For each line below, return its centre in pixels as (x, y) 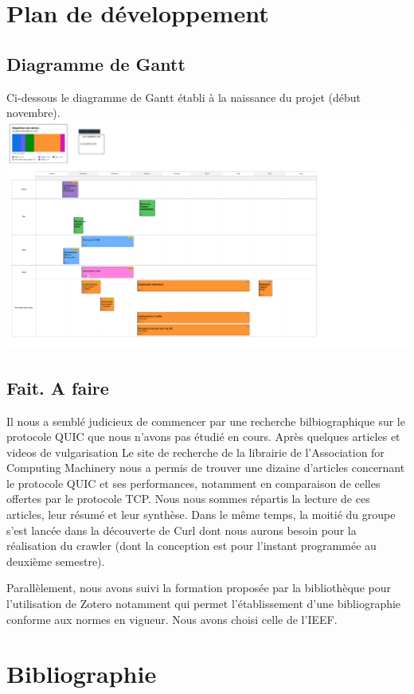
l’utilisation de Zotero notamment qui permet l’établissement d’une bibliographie (204, 604)
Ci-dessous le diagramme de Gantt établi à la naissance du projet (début (184, 97)
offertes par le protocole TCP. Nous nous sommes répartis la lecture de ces (188, 499)
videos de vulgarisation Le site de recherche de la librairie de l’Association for (195, 452)
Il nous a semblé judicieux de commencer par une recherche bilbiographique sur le (206, 421)
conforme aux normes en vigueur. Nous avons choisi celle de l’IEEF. (172, 619)
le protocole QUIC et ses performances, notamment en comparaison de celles (193, 483)
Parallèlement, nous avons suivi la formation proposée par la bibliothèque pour (199, 588)
